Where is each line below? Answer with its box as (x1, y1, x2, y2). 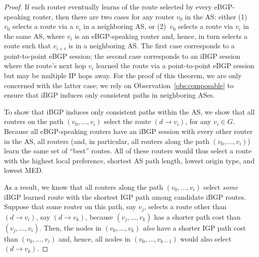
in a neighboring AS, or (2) (83, 21, 166, 31)
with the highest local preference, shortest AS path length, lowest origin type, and (4, 155, 255, 165)
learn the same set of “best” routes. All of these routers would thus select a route (4, 145, 252, 156)
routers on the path (4, 116, 64, 127)
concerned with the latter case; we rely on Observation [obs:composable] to (4, 80, 234, 90)
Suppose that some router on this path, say (4, 201, 136, 212)
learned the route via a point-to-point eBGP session (96, 60, 255, 71)
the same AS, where (4, 30, 65, 41)
